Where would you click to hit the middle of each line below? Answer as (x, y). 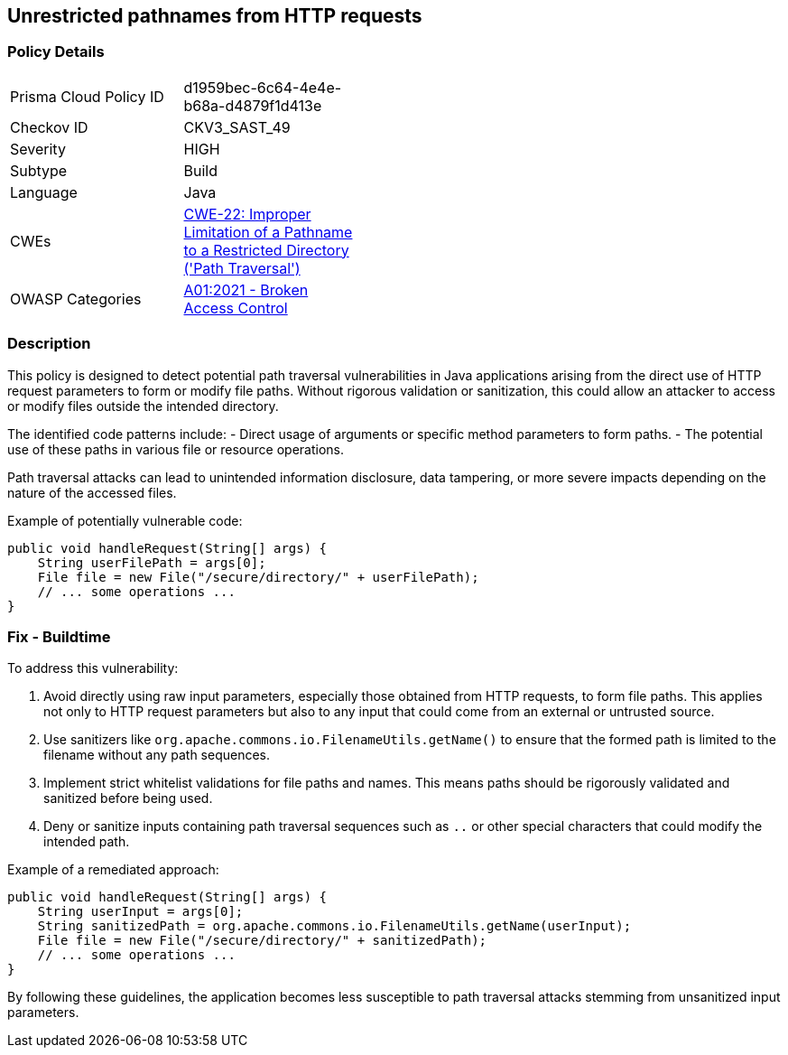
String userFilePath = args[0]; (152, 562)
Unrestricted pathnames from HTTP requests (215, 16)
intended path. (87, 842)
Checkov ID (49, 127)
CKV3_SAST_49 (237, 127)
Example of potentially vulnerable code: (125, 520)
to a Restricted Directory (266, 250)
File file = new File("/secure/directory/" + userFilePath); (258, 577)
